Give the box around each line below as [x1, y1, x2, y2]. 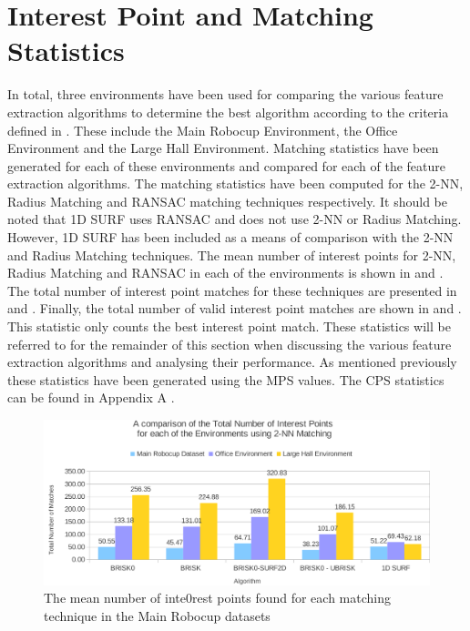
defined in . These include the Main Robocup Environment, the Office [7, 120, 398, 139]
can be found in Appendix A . [7, 388, 175, 407]
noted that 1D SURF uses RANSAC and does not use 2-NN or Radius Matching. [7, 209, 462, 229]
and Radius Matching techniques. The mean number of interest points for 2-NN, [7, 245, 456, 264]
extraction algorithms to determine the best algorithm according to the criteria [7, 102, 449, 121]
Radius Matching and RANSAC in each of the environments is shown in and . [7, 263, 444, 282]
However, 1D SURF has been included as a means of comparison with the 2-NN [7, 228, 454, 247]
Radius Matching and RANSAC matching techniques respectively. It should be [7, 191, 447, 210]
